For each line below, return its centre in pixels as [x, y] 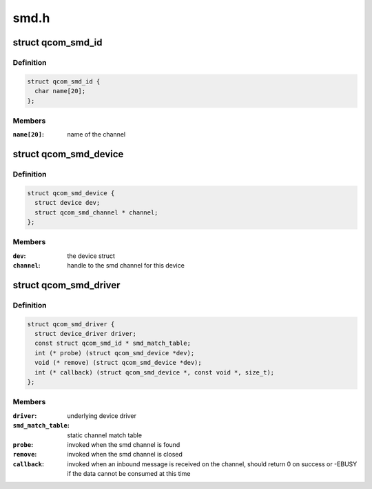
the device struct [91, 256]
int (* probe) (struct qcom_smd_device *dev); [115, 353]
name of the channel [96, 134]
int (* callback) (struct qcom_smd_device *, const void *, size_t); [155, 372]
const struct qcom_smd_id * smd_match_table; [113, 343]
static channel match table [105, 435]
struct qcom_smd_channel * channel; [96, 212]
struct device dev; [68, 203]
